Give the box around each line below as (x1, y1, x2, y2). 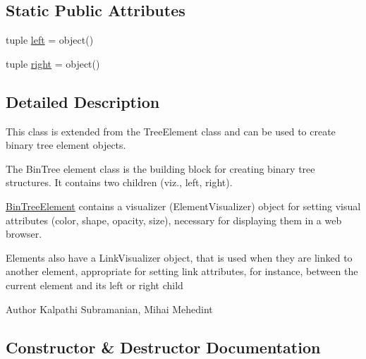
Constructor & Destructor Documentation (6, 336, 321, 358)
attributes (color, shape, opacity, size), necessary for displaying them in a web (6, 212, 342, 227)
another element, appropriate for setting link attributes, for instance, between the (6, 264, 358, 279)
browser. (6, 226, 42, 241)
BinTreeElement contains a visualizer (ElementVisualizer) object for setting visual (6, 198, 361, 213)
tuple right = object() (6, 56, 100, 71)
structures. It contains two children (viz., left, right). (6, 175, 233, 190)
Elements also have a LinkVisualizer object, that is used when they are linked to (6, 250, 353, 264)
